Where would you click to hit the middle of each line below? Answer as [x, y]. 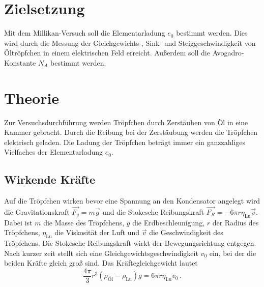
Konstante [20, 62]
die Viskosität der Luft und [97, 232]
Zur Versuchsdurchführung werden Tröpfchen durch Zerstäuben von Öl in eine [126, 122]
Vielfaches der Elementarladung [54, 152]
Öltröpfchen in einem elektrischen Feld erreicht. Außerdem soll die [107, 53]
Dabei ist [18, 222]
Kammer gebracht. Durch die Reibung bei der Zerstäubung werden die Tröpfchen [131, 132]
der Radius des [236, 222]
